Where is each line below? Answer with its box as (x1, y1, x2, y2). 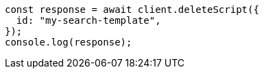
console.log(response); (5, 37, 132, 48)
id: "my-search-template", (16, 15, 161, 26)
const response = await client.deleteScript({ (5, 4, 259, 15)
